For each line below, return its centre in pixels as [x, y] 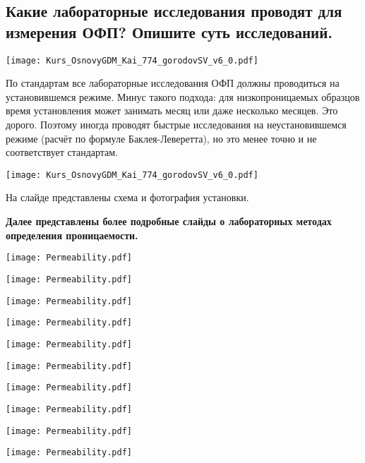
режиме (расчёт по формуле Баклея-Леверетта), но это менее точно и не [161, 138]
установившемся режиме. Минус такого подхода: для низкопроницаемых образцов [183, 96]
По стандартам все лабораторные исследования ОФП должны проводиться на [173, 83]
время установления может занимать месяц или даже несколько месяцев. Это [172, 110]
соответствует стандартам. [62, 152]
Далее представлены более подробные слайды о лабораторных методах [169, 221]
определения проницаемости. [72, 235]
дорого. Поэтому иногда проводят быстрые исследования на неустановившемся [176, 125]
